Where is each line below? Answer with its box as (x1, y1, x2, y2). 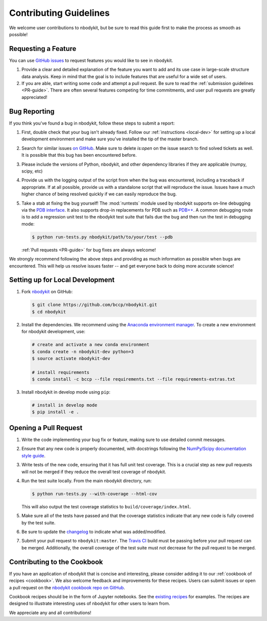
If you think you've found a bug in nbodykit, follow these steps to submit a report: (9, 120, 175, 126)
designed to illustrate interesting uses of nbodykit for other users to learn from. (9, 601, 170, 607)
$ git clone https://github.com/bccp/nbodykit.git (32, 302, 158, 308)
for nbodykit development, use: (21, 329, 86, 335)
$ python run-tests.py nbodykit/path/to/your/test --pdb (32, 234, 173, 240)
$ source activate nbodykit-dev (32, 355, 111, 361)
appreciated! (21, 94, 47, 100)
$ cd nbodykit (32, 309, 66, 314)
